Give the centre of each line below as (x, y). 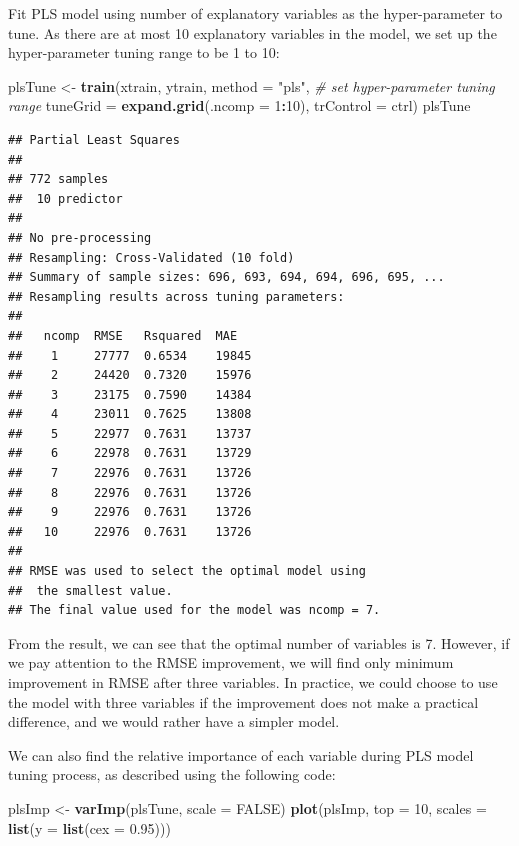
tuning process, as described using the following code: (172, 774)
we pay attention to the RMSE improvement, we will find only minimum (231, 662)
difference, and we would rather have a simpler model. (174, 721)
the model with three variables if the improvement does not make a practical (243, 701)
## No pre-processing (80, 237)
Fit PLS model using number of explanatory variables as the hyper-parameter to (255, 13)
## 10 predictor (65, 198)
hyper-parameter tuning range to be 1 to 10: (144, 52)
